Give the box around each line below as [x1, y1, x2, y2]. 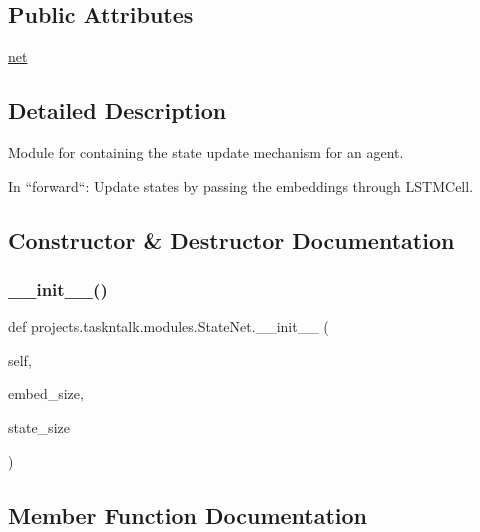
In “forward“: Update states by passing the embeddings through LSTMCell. [8, 175, 474, 196]
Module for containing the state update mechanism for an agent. [8, 142, 404, 162]
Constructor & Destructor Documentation [8, 224, 455, 255]
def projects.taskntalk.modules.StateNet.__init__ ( [8, 316, 329, 337]
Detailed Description [8, 95, 227, 126]
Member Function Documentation [8, 499, 368, 530]
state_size [8, 416, 70, 437]
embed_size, [8, 383, 84, 404]
